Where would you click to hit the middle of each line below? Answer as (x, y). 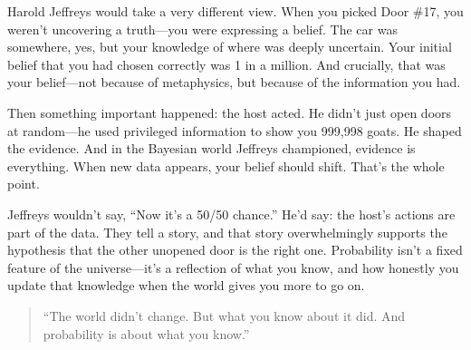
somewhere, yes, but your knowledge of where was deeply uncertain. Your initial (230, 47)
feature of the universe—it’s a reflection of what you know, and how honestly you (233, 267)
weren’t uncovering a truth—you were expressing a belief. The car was (202, 29)
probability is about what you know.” (146, 333)
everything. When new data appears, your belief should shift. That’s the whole (226, 165)
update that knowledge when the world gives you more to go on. (186, 285)
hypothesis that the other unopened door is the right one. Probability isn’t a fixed (235, 250)
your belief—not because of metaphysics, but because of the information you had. (234, 82)
